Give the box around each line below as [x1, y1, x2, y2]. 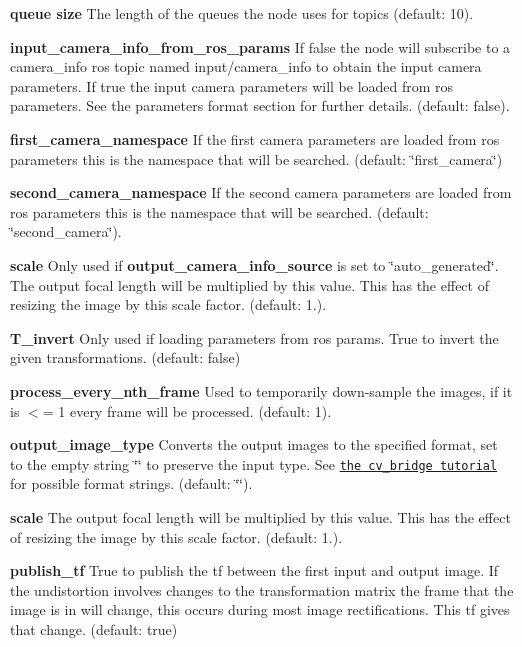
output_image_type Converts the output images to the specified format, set [10, 434, 498, 455]
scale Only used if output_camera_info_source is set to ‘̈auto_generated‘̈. [10, 254, 499, 275]
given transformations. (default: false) [10, 347, 241, 368]
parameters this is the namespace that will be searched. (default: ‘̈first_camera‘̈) [10, 148, 503, 169]
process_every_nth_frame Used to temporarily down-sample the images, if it [10, 380, 513, 401]
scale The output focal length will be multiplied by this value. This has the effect [10, 506, 511, 527]
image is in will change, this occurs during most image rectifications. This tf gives [10, 599, 510, 620]
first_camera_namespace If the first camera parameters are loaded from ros [10, 128, 500, 149]
